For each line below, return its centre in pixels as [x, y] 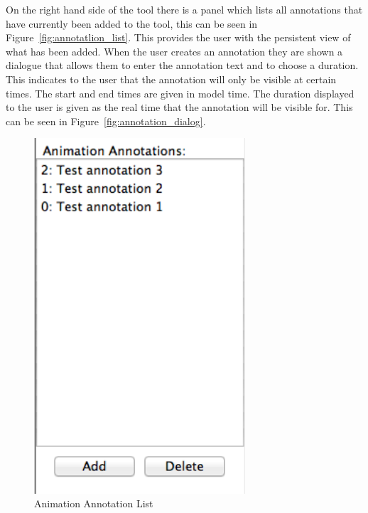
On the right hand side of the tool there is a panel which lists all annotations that [184, 9]
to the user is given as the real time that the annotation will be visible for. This [179, 107]
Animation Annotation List [94, 503]
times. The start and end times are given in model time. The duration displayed [180, 93]
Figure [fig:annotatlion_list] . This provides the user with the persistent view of [178, 37]
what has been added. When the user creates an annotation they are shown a [174, 51]
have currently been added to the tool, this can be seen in [132, 23]
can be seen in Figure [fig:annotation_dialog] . [106, 121]
